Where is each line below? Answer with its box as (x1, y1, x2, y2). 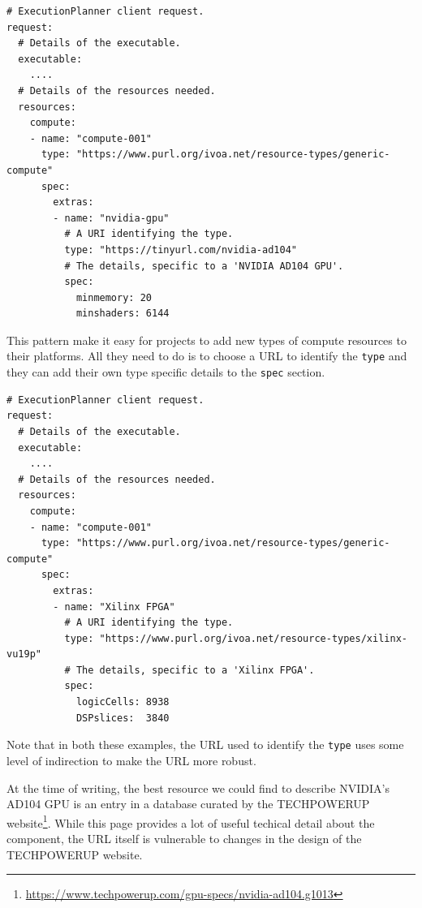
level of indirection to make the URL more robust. (6, 751, 256, 768)
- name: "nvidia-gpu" (53, 212, 170, 224)
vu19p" (6, 648, 41, 661)
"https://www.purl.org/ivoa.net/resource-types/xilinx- (99, 632, 407, 644)
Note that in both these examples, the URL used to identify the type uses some (6, 736, 404, 753)
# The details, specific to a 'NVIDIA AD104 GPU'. (64, 260, 344, 272)
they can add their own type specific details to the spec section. (6, 364, 325, 381)
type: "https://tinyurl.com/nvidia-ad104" (64, 243, 297, 256)
